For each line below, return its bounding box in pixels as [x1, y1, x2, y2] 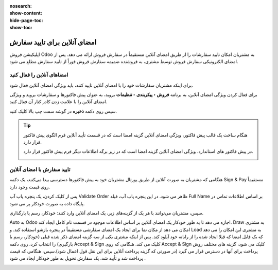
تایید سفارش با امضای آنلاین [9, 166, 71, 173]
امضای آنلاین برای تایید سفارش [9, 37, 97, 46]
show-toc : [9, 25, 32, 31]
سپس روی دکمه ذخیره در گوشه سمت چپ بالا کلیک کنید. [9, 108, 117, 114]
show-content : [9, 10, 42, 16]
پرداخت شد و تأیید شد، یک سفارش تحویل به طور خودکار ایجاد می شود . [9, 255, 146, 261]
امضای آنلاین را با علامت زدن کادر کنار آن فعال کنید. [9, 99, 108, 105]
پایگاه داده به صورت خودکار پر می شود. [9, 200, 85, 206]
